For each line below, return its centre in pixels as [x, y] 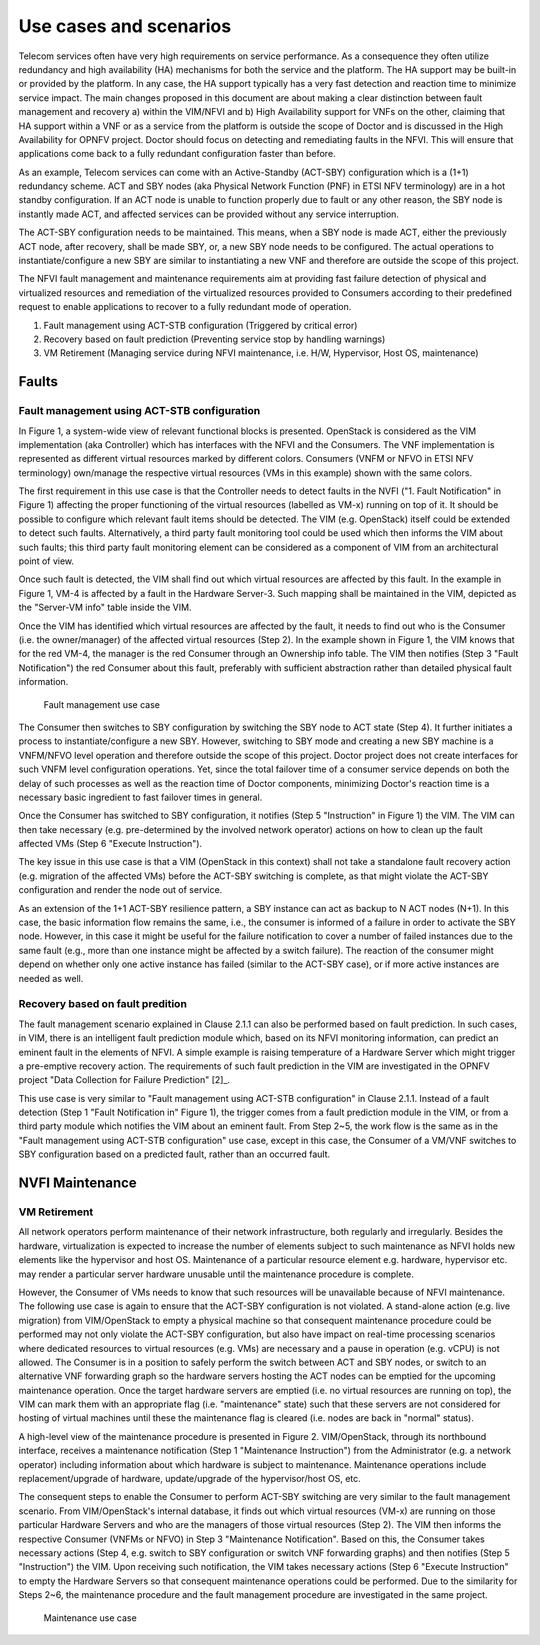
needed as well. [51, 978]
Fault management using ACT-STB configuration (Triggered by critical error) [200, 325]
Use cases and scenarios [125, 26]
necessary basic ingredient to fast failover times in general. [140, 797]
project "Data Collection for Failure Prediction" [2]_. [124, 1080]
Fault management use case [101, 704]
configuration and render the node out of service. [120, 890]
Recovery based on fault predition [102, 1004]
